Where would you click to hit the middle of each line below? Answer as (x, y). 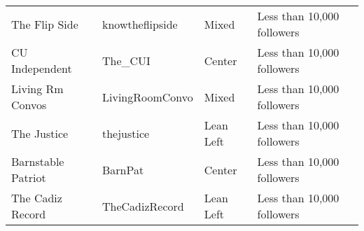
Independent (42, 68)
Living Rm (37, 89)
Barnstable (38, 161)
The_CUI (126, 60)
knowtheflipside (140, 24)
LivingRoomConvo (148, 97)
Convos (29, 105)
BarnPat (123, 169)
